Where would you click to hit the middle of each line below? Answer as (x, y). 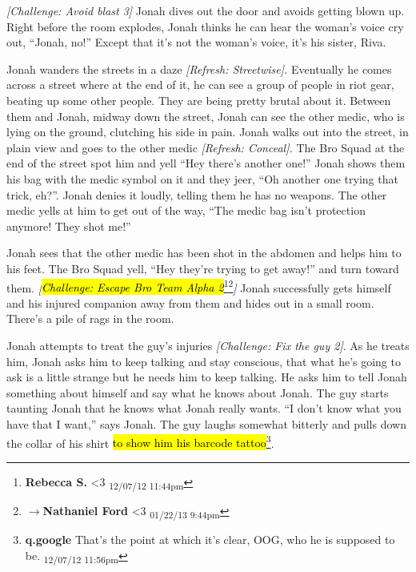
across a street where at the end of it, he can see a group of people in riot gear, (200, 85)
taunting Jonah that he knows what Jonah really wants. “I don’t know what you (204, 408)
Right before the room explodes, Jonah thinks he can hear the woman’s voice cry (205, 26)
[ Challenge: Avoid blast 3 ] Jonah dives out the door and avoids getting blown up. (206, 10)
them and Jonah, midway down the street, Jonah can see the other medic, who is (206, 116)
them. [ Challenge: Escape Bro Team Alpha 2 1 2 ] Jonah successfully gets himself (199, 286)
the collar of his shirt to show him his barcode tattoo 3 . (140, 441)
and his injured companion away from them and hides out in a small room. (190, 302)
